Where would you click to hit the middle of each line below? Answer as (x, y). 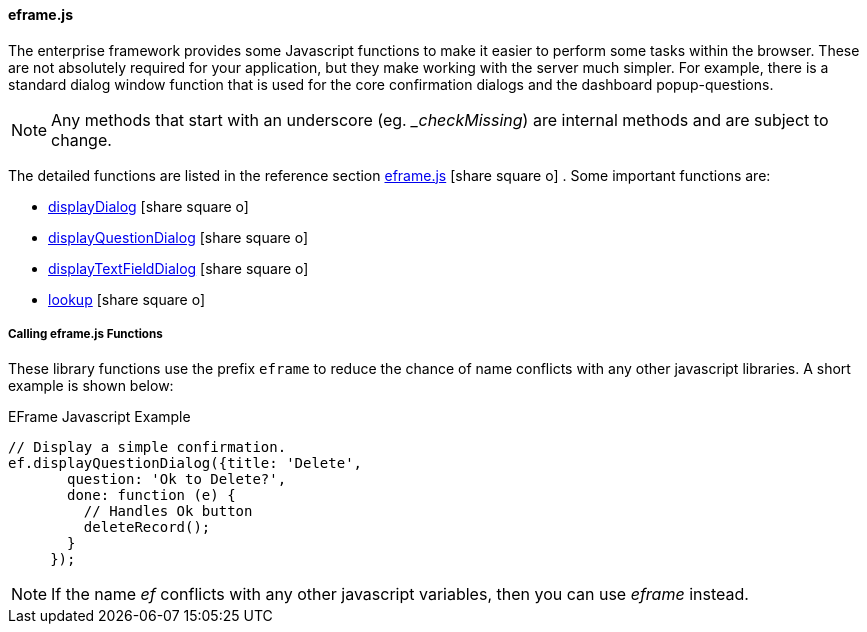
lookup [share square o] (127, 299)
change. (81, 139)
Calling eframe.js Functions (85, 334)
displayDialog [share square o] (148, 206)
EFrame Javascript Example (99, 417)
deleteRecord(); (147, 527)
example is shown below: (91, 386)
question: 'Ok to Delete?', (177, 479)
